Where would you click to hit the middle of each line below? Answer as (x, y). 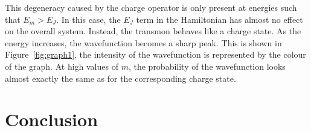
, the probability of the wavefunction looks (207, 66)
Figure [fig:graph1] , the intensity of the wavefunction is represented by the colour (155, 54)
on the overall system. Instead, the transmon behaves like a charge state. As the (153, 31)
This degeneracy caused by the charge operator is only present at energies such (151, 7)
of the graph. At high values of (62, 66)
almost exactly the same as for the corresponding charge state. (120, 78)
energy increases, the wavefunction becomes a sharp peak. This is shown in (143, 42)
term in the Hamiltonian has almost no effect (220, 19)
